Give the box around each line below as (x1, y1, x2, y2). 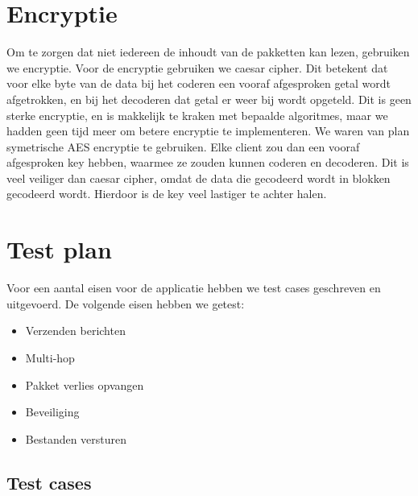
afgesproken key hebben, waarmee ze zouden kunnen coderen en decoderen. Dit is (6, 154, 409, 171)
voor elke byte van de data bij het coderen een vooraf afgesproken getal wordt (6, 75, 391, 92)
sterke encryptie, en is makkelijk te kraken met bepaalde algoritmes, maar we (6, 106, 388, 123)
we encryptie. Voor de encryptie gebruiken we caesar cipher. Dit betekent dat (6, 59, 388, 76)
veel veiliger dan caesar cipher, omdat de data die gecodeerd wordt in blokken (6, 169, 391, 186)
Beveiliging (25, 403, 80, 420)
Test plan (6, 233, 112, 266)
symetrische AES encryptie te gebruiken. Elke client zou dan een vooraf (6, 138, 360, 155)
